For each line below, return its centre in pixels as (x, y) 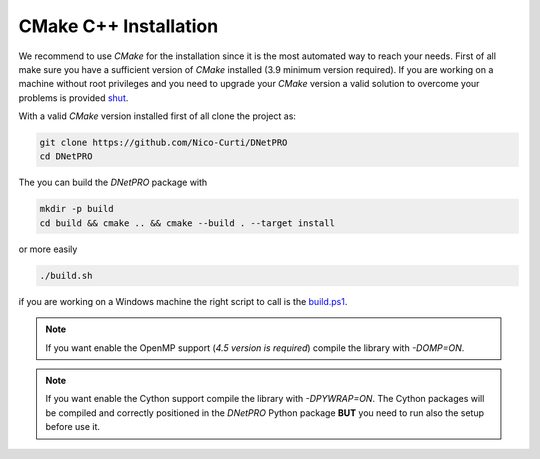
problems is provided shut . (73, 97)
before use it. (72, 427)
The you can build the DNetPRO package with (113, 182)
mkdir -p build (76, 209)
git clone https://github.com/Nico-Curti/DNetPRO (163, 143)
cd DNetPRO (66, 156)
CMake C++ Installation (118, 26)
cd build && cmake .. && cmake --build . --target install (187, 223)
